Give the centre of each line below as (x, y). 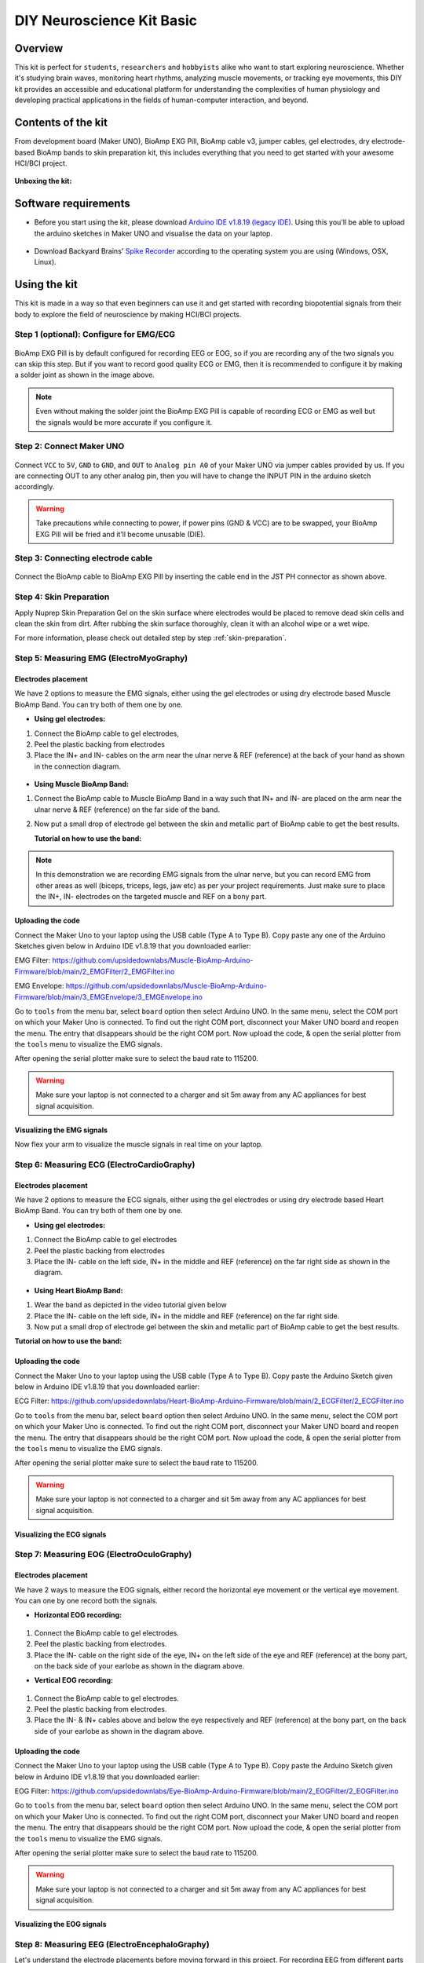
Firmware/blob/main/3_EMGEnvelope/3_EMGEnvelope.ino (109, 996)
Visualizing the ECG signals (60, 1534)
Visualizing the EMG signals (61, 1130)
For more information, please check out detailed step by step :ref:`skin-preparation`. (150, 638)
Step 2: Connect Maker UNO (69, 446)
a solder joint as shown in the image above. (84, 375)
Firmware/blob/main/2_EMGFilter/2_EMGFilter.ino (95, 971)
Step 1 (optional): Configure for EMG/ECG (95, 334)
